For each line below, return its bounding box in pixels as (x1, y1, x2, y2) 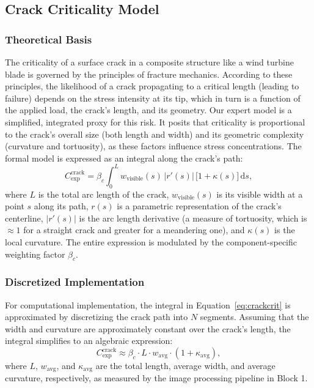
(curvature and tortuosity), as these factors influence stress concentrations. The (5, 140, 302, 152)
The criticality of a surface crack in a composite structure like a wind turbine (5, 56, 294, 68)
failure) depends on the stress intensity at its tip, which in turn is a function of (5, 91, 301, 104)
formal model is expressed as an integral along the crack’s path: (5, 151, 243, 164)
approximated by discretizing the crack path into (5, 310, 188, 323)
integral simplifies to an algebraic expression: (5, 334, 173, 347)
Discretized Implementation (5, 274, 145, 289)
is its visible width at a (216, 187, 303, 200)
